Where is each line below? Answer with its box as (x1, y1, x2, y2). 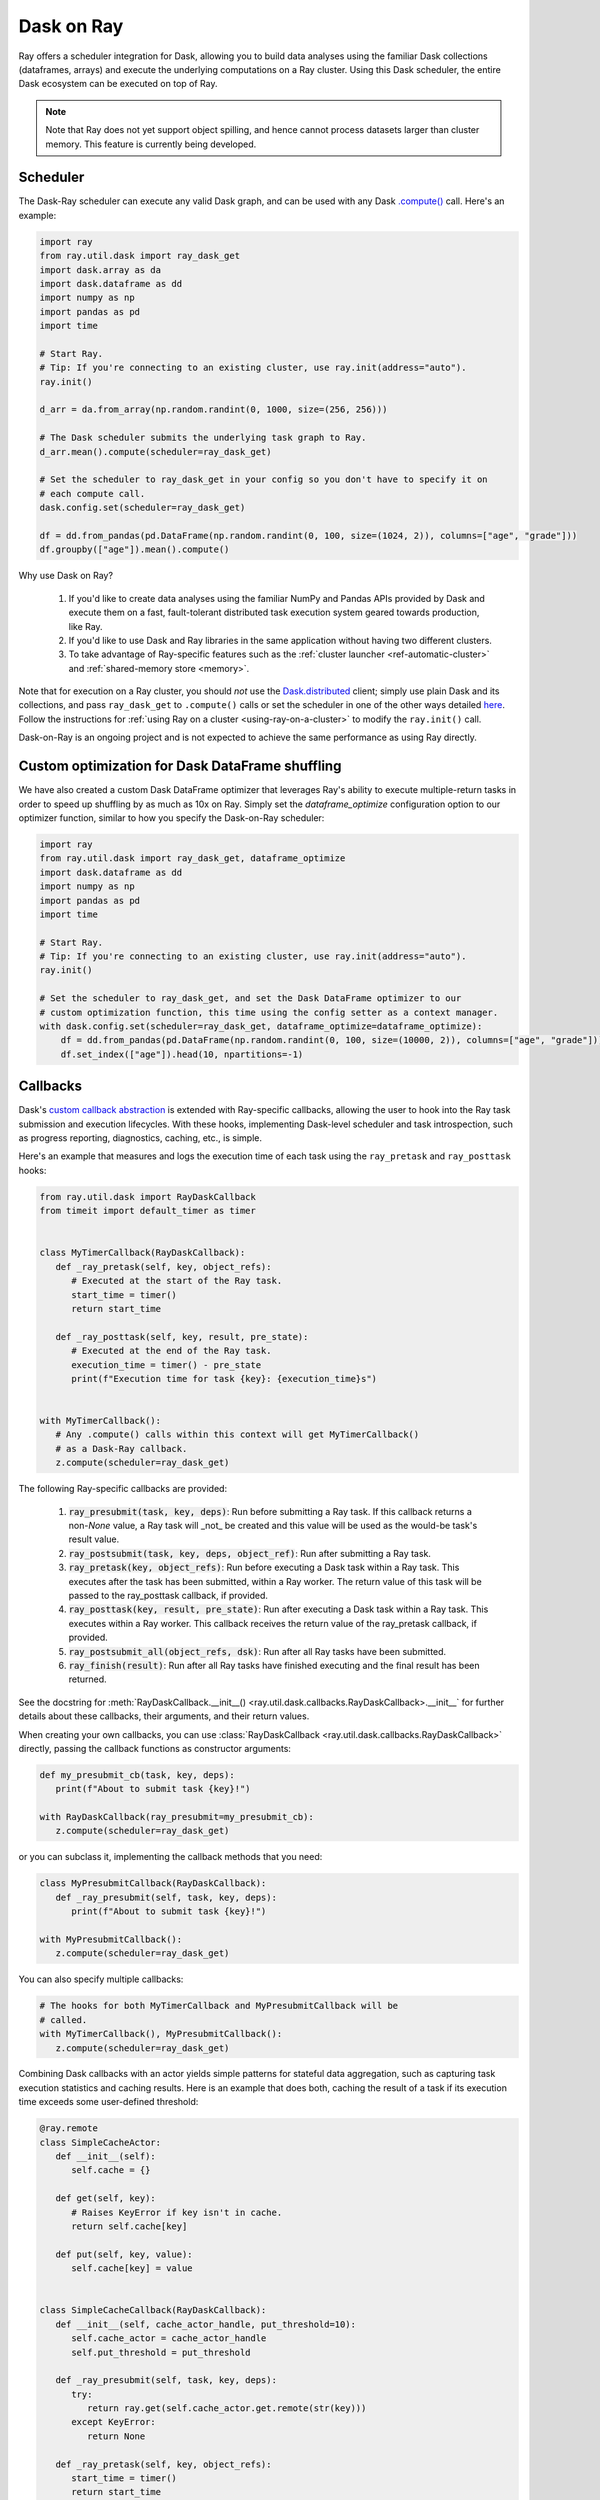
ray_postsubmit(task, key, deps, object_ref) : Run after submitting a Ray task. (68, 1547, 432, 1559)
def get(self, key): (55, 2193, 157, 2204)
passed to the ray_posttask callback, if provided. (68, 1589, 269, 1601)
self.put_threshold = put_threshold (71, 2346, 251, 2358)
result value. (68, 1533, 120, 1545)
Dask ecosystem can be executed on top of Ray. (18, 78, 218, 90)
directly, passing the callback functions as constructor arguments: (18, 1742, 292, 1754)
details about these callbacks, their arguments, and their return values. (18, 1710, 310, 1722)
